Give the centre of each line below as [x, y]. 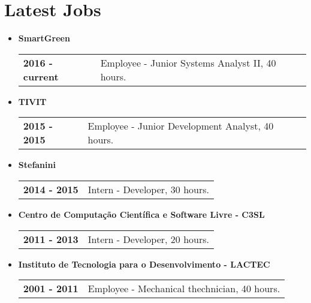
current [41, 76]
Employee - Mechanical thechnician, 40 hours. [184, 289]
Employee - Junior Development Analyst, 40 [181, 126]
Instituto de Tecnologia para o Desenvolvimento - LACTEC [144, 264]
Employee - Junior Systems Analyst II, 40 [188, 62]
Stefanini [37, 165]
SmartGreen [44, 38]
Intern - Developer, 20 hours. [149, 239]
